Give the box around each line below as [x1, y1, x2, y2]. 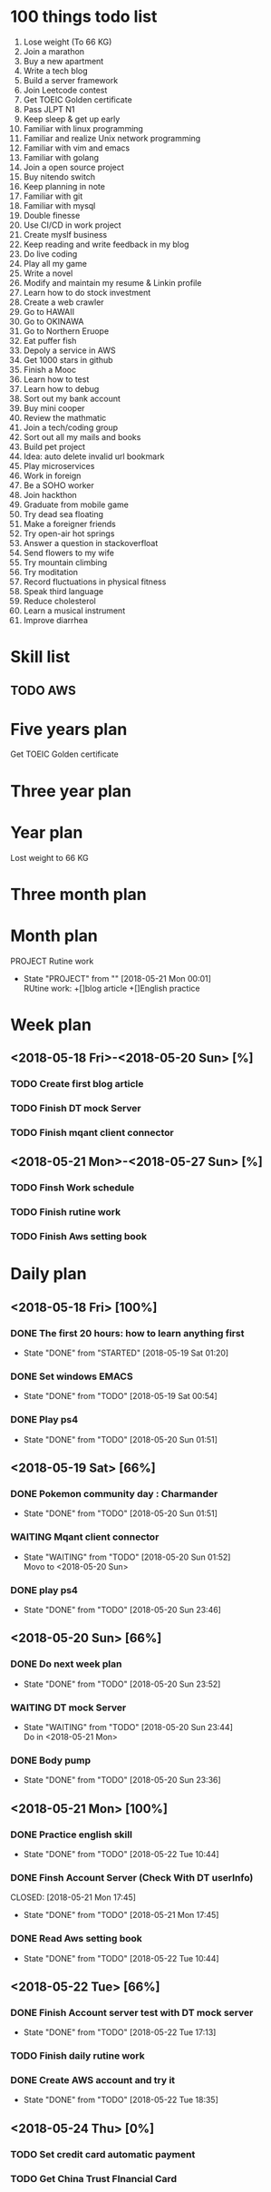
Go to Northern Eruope [23, 325, 110, 337]
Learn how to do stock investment [23, 287, 151, 298]
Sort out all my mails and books [23, 431, 141, 442]
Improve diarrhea [23, 614, 89, 625]
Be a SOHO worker [23, 479, 94, 491]
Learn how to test [23, 374, 90, 385]
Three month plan [10, 884, 148, 905]
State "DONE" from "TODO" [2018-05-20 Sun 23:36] [23, 1775, 221, 1786]
